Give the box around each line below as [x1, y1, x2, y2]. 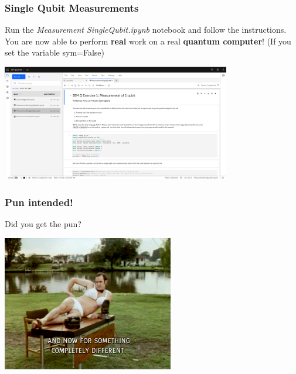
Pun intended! [5, 194, 73, 209]
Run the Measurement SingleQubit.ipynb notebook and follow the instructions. [5, 23, 287, 36]
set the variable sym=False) [5, 46, 105, 59]
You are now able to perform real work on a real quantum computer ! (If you [5, 35, 291, 47]
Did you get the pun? [5, 218, 81, 230]
